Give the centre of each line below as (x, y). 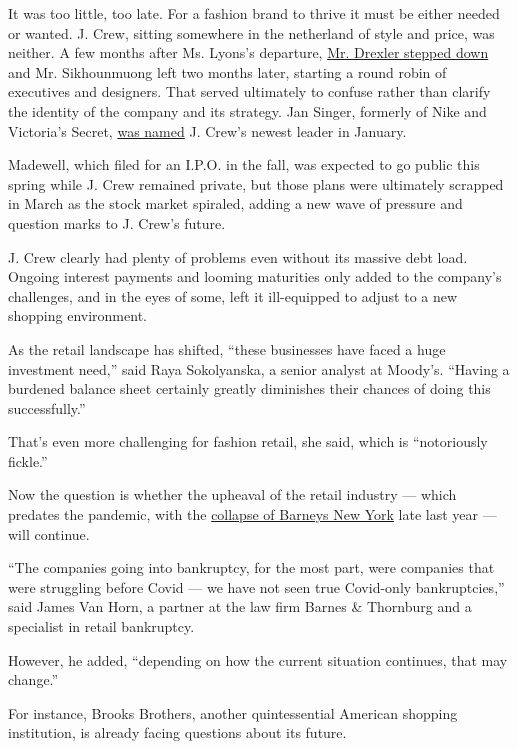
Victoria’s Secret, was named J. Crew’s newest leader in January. (207, 130)
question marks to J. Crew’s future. (117, 222)
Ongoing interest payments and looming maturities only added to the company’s (255, 276)
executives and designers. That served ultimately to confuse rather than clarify (249, 91)
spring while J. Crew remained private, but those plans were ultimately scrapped (256, 183)
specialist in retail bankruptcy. (101, 626)
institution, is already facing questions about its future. (177, 732)
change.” (33, 679)
